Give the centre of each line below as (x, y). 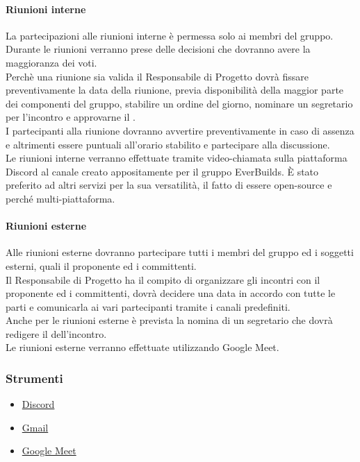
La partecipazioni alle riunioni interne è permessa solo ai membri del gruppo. (170, 35)
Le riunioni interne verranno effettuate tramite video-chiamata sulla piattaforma (177, 158)
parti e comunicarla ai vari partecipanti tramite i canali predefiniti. (148, 306)
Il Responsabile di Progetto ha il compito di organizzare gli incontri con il (163, 279)
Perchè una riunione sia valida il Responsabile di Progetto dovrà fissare (157, 76)
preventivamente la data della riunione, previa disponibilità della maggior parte (175, 90)
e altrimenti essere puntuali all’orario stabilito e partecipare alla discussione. (168, 144)
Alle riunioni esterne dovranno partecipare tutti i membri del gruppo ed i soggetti (180, 252)
